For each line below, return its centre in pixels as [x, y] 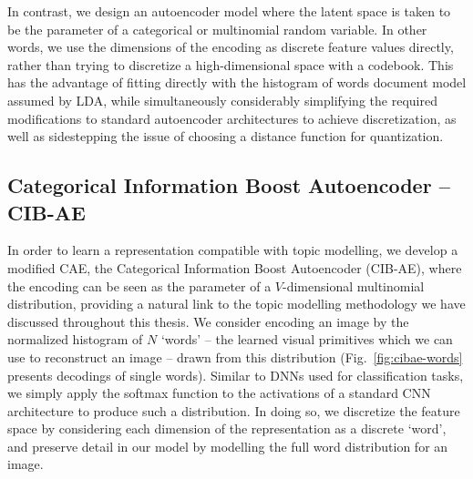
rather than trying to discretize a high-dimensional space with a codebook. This [231, 64]
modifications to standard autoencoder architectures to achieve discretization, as [232, 118]
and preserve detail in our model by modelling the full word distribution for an [228, 446]
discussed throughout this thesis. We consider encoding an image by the [208, 321]
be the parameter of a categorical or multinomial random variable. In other [217, 29]
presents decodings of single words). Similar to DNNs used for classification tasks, [236, 375]
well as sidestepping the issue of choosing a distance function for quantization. [226, 136]
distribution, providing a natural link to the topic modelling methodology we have [236, 304]
